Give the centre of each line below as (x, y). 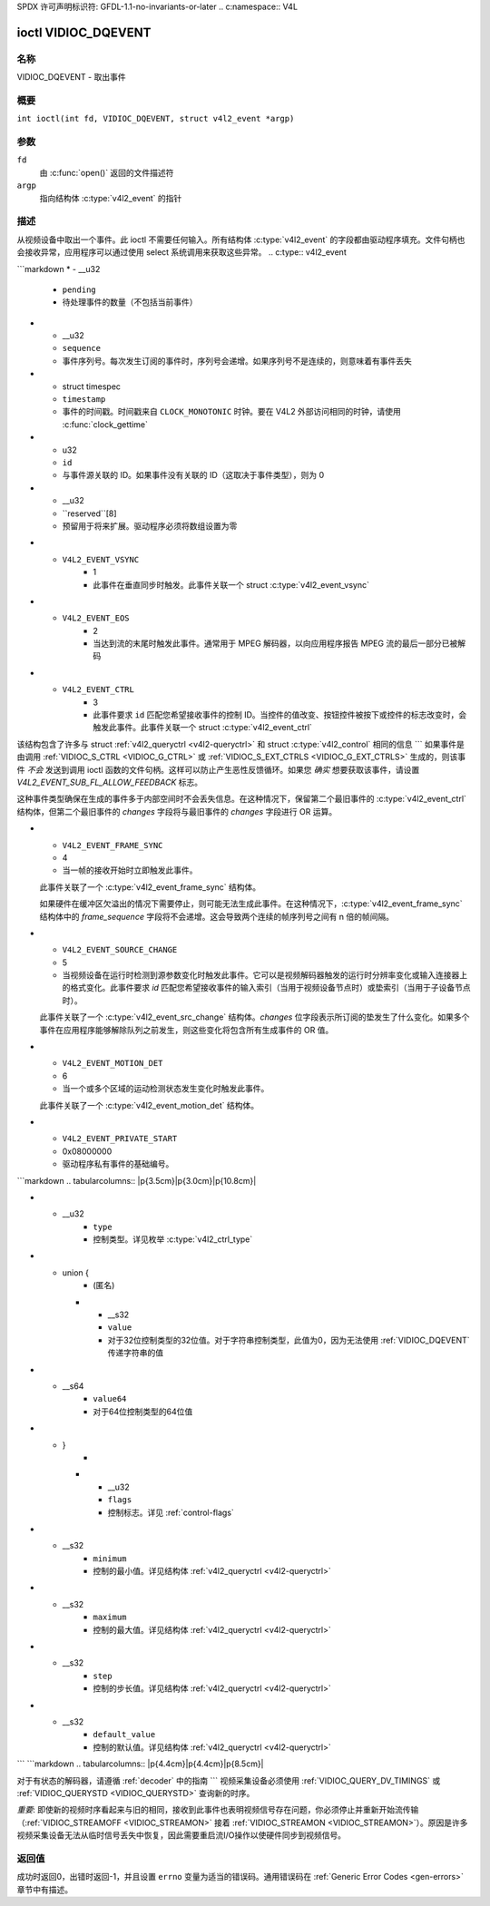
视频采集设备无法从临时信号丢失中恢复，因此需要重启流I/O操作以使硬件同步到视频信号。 (181, 1835)
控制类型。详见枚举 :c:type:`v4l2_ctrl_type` (173, 1239)
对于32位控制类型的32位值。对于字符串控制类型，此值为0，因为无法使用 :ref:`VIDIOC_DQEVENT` (289, 1340)
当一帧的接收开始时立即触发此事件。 (130, 870)
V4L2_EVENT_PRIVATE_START (120, 1139)
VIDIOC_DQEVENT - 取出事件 (71, 77)
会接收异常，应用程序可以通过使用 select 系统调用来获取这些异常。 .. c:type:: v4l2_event (181, 252)
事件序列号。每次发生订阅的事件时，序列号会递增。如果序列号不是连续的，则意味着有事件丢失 (237, 361)
